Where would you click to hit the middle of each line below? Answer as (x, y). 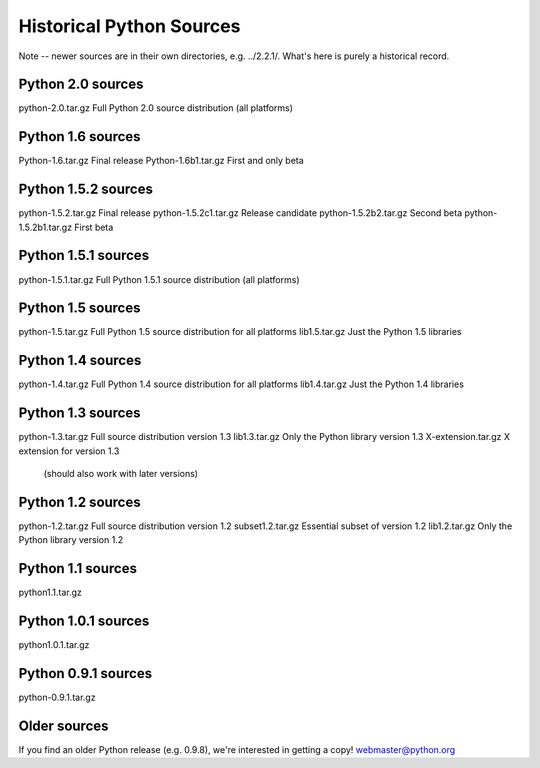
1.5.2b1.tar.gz (45, 227)
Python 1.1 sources (77, 568)
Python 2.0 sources (81, 84)
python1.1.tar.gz (50, 592)
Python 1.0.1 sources (84, 621)
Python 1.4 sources (80, 360)
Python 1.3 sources (79, 413)
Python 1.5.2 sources (86, 189)
